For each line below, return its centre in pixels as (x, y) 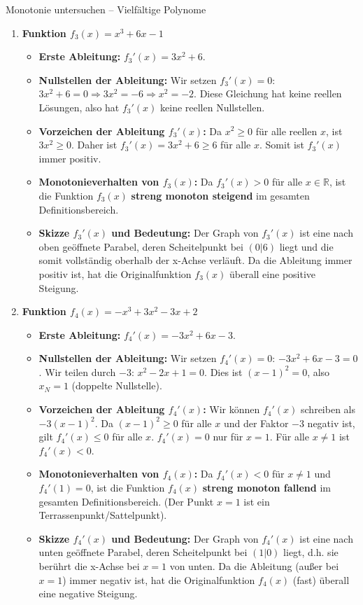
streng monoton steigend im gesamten (220, 195)
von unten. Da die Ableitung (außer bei (254, 566)
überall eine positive (273, 273)
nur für (228, 437)
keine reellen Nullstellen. (213, 107)
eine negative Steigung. (88, 593)
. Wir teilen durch (77, 371)
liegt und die (306, 246)
